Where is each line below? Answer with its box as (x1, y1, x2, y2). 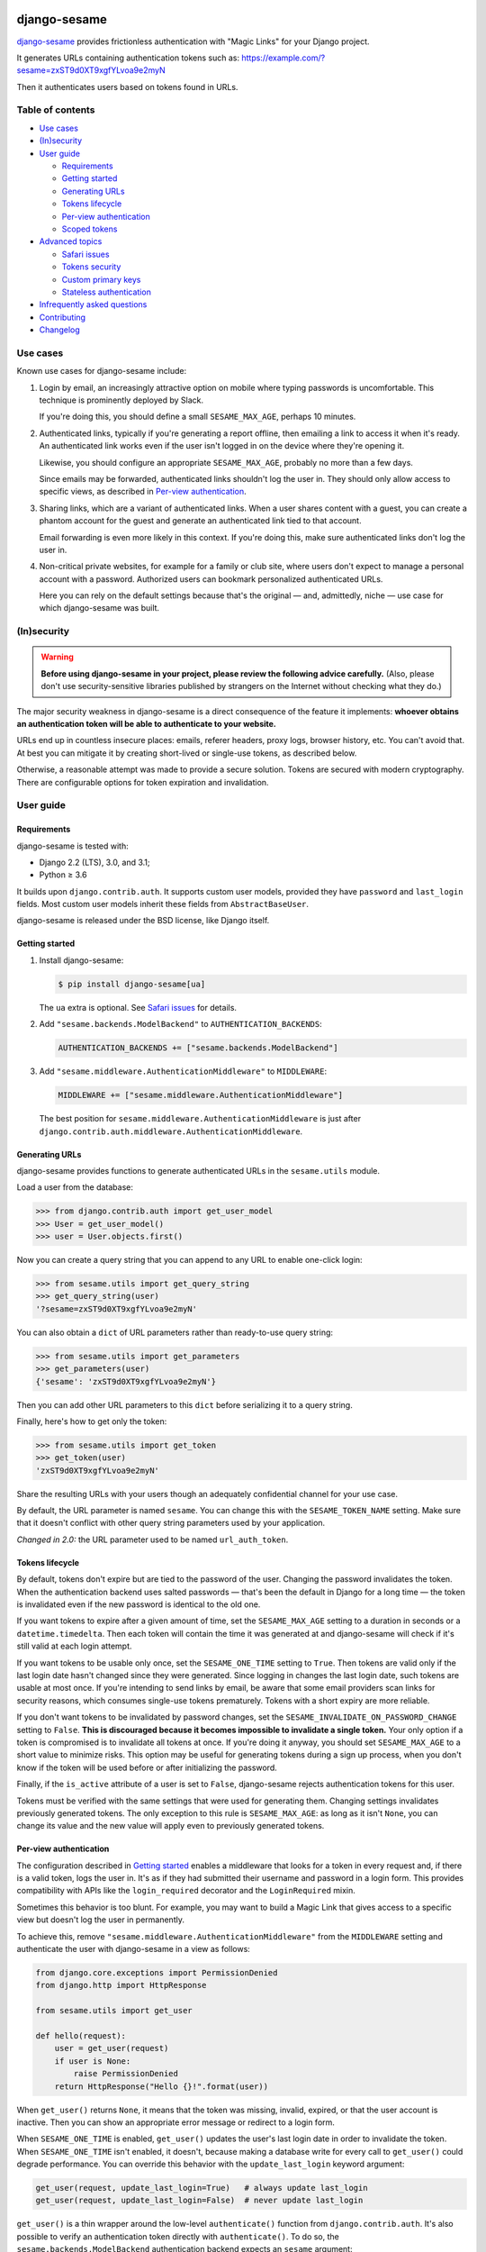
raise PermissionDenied (73, 2068, 179, 2079)
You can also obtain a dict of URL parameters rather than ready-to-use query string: (16, 1327, 333, 1338)
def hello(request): (35, 2030, 126, 2040)
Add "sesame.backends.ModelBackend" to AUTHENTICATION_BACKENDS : (39, 1019, 323, 1030)
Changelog (39, 324, 80, 335)
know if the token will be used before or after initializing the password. (16, 1762, 278, 1773)
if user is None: (54, 2056, 131, 2066)
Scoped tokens (61, 223, 118, 234)
